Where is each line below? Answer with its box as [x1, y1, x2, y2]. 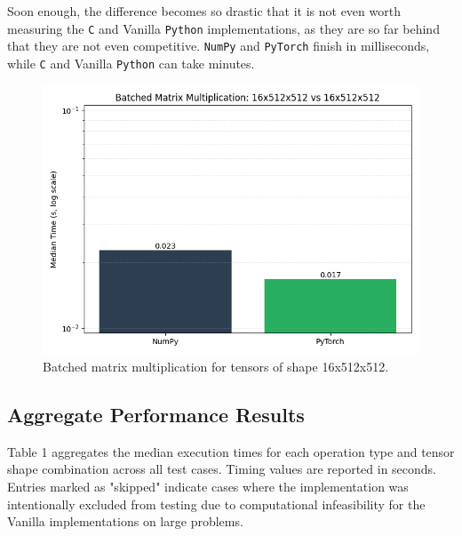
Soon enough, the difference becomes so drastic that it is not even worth [7, 2, 401, 20]
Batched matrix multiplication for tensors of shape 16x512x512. [43, 357, 389, 375]
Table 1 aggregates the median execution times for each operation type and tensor [7, 442, 455, 460]
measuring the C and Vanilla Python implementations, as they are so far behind [7, 19, 440, 37]
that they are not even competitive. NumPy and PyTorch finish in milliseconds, [7, 36, 430, 55]
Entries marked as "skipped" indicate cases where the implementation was [7, 476, 409, 495]
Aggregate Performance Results [7, 400, 305, 428]
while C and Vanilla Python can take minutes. [7, 53, 255, 72]
